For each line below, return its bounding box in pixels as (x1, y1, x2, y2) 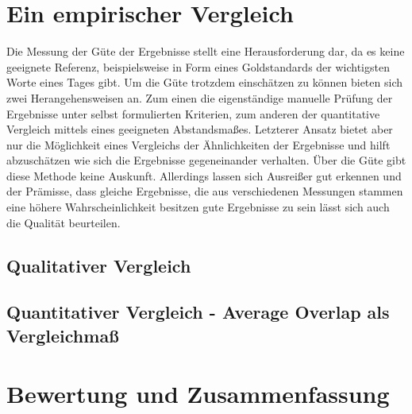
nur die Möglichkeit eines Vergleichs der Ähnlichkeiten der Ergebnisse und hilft (6, 136, 391, 153)
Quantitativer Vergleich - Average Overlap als (6, 300, 390, 324)
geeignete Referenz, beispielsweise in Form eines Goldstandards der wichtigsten (6, 58, 390, 75)
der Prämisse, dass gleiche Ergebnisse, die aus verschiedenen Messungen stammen (6, 183, 403, 199)
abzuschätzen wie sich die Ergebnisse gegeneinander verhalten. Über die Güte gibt (6, 152, 406, 168)
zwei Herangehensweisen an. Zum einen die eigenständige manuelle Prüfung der (6, 89, 393, 106)
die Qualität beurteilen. (6, 214, 121, 230)
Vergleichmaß (6, 323, 119, 347)
